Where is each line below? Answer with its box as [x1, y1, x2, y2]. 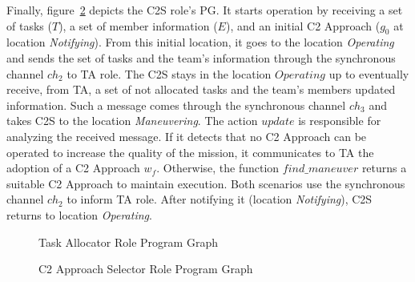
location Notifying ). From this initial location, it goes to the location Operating [6, 34, 394, 50]
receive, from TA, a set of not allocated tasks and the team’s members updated [6, 81, 396, 98]
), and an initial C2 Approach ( [225, 17, 381, 34]
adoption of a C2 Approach [6, 159, 140, 176]
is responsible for [298, 112, 381, 129]
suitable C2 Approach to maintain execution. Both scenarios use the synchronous [6, 175, 405, 191]
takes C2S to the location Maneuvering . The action [6, 112, 258, 129]
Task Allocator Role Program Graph [38, 233, 218, 250]
